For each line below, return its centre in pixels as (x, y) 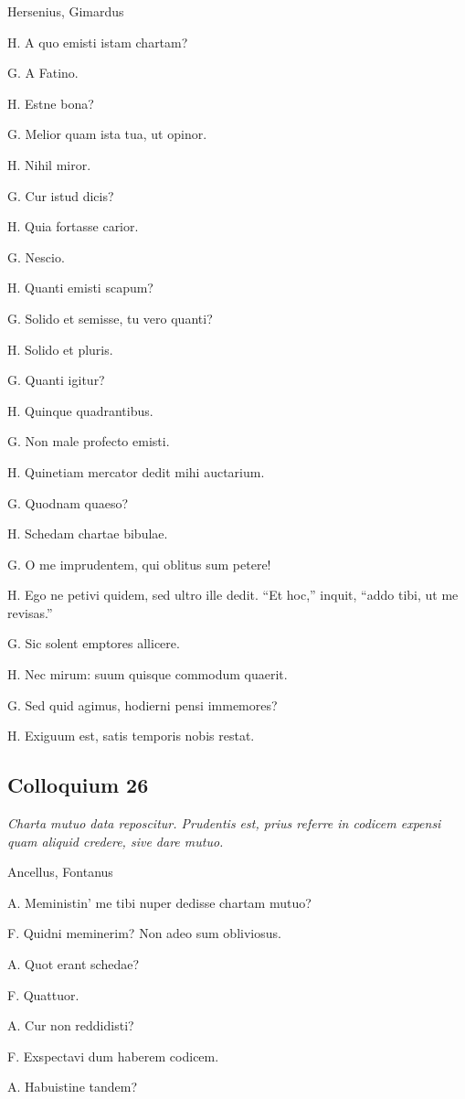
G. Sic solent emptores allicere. (94, 643)
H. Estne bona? (51, 103)
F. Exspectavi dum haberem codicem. (113, 1056)
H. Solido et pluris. (60, 349)
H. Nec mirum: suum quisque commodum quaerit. (148, 674)
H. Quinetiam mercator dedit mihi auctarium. (136, 471)
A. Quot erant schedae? (73, 964)
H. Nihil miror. (49, 164)
